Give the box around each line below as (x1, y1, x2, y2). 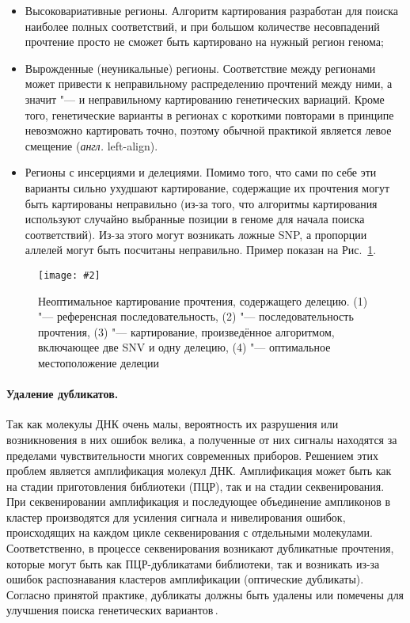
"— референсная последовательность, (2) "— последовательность (38, 308, 354, 325)
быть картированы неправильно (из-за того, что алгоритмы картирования (25, 195, 378, 211)
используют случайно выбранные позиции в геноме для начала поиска (25, 211, 365, 227)
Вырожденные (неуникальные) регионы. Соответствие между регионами (25, 59, 376, 76)
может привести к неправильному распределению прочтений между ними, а (25, 75, 393, 92)
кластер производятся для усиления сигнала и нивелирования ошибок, (6, 508, 346, 525)
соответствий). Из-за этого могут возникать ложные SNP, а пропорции (25, 226, 367, 242)
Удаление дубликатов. (6, 386, 119, 402)
